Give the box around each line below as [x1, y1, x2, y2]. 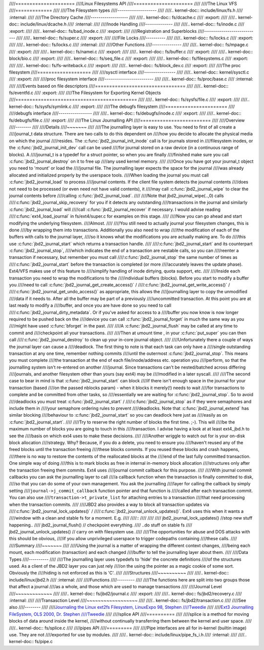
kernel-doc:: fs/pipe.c [9, 639, 53, 645]
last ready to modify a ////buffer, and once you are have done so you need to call [9, 302, 172, 308]
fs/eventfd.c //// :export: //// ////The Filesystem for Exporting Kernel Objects [9, 90, 161, 96]
